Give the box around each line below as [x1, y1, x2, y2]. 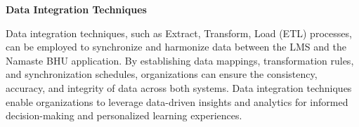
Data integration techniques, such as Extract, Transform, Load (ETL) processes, [6, 25, 352, 40]
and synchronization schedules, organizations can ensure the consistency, [6, 67, 318, 81]
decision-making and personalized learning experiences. [6, 108, 242, 123]
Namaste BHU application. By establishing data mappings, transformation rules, [6, 53, 354, 67]
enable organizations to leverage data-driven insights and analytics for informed [6, 94, 348, 109]
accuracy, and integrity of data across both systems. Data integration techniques [6, 80, 352, 95]
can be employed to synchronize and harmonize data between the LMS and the [6, 39, 346, 54]
